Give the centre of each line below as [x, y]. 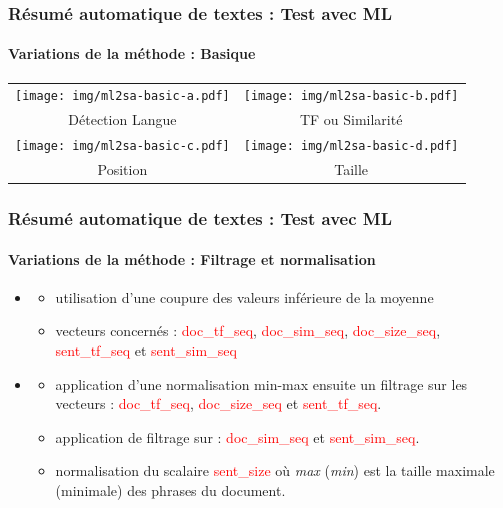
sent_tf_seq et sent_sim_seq [146, 349]
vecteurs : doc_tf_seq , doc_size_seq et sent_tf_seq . [218, 403]
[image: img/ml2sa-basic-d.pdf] [351, 146]
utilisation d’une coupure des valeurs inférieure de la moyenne [244, 296]
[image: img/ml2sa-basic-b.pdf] [351, 96]
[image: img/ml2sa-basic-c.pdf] [122, 146]
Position [122, 169]
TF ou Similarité [351, 119]
